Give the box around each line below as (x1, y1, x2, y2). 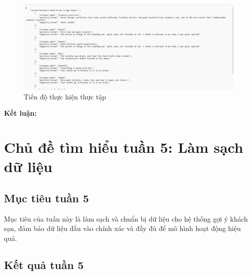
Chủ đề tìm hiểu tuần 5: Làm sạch (4, 137, 244, 157)
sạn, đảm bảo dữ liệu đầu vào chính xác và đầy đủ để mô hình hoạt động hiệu (4, 223, 241, 233)
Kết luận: (4, 108, 37, 118)
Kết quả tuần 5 (4, 257, 84, 272)
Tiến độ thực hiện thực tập (24, 91, 106, 101)
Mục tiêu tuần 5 (4, 190, 89, 205)
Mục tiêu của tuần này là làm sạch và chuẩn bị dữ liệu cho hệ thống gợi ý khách (4, 213, 248, 224)
